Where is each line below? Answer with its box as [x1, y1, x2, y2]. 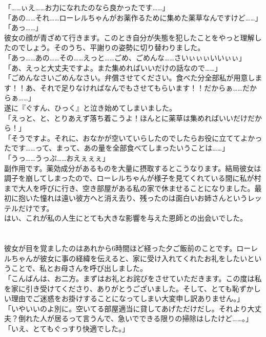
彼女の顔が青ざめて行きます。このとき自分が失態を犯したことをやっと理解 [4, 32, 255, 43]
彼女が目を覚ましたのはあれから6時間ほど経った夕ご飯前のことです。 [4, 243, 237, 254]
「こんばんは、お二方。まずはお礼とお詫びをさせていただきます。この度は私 [4, 273, 262, 284]
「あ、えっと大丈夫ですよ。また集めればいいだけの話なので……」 [4, 62, 222, 73]
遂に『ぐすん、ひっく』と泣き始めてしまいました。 [4, 102, 176, 113]
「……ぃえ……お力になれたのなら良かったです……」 [4, 2, 170, 12]
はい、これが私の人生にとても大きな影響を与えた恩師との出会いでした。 [4, 213, 248, 223]
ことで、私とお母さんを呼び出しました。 [11, 263, 148, 273]
